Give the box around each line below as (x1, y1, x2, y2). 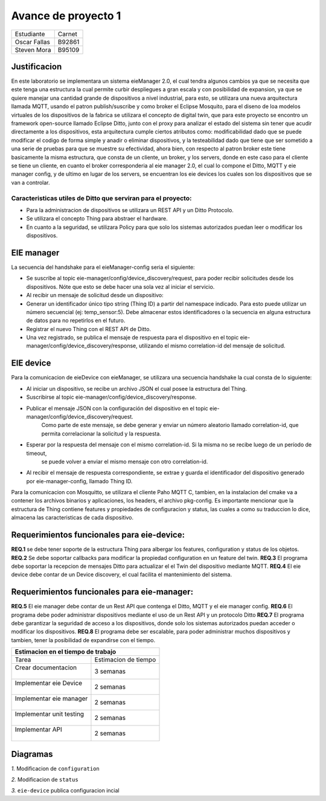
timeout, (26, 449, 47, 457)
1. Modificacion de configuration (11, 765, 100, 772)
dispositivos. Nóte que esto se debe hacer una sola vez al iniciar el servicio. (26, 283, 215, 290)
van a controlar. (11, 179, 51, 186)
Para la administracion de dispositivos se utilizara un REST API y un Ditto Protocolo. (26, 206, 234, 214)
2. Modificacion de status (11, 776, 78, 783)
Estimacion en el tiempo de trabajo (14, 648, 117, 656)
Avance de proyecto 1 (11, 9, 121, 22)
